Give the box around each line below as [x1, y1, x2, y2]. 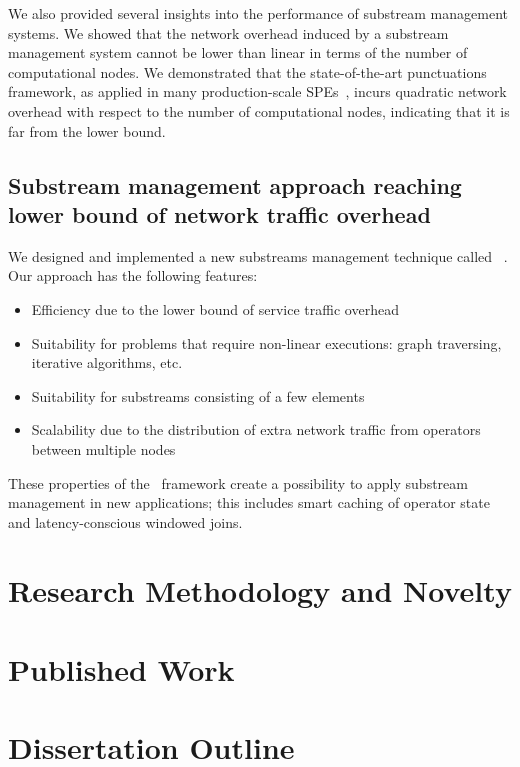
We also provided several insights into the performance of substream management [8, 3, 508, 23]
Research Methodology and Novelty [8, 570, 512, 611]
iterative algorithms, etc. [31, 352, 183, 373]
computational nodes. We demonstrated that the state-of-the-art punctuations [8, 61, 487, 82]
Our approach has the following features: [8, 265, 258, 286]
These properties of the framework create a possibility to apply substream [8, 472, 468, 493]
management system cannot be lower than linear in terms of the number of [8, 42, 468, 63]
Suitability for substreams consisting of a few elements [31, 385, 365, 406]
